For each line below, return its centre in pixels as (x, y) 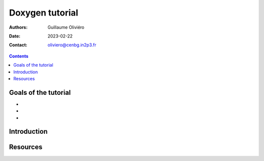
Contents (19, 56)
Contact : (18, 45)
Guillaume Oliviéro (66, 27)
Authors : (18, 27)
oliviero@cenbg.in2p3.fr (72, 45)
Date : (15, 36)
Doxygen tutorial (44, 13)
